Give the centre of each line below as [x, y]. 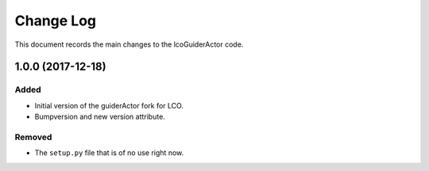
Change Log [56, 21]
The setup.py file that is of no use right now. [109, 153]
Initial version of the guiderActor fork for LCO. [109, 105]
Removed [33, 137]
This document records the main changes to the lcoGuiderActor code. [129, 44]
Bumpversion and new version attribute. [100, 117]
